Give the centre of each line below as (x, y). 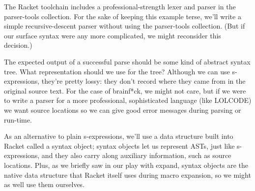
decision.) (18, 45)
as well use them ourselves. (44, 184)
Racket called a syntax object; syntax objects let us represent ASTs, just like (119, 145)
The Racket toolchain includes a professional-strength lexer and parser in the (120, 6)
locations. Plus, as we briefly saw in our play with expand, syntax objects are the (126, 165)
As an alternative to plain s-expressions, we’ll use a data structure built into (119, 136)
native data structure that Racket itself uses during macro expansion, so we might (127, 175)
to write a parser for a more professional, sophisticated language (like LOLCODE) (128, 100)
